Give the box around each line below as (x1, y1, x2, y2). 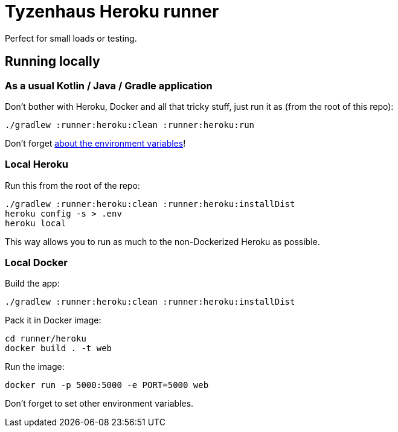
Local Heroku (5, 158, 68, 171)
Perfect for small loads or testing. (5, 33, 137, 43)
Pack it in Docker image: (5, 315, 101, 326)
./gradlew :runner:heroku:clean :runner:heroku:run (5, 119, 255, 130)
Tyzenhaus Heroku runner (5, 1, 219, 22)
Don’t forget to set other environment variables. (5, 398, 194, 409)
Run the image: (5, 361, 65, 372)
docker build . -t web (5, 343, 112, 354)
